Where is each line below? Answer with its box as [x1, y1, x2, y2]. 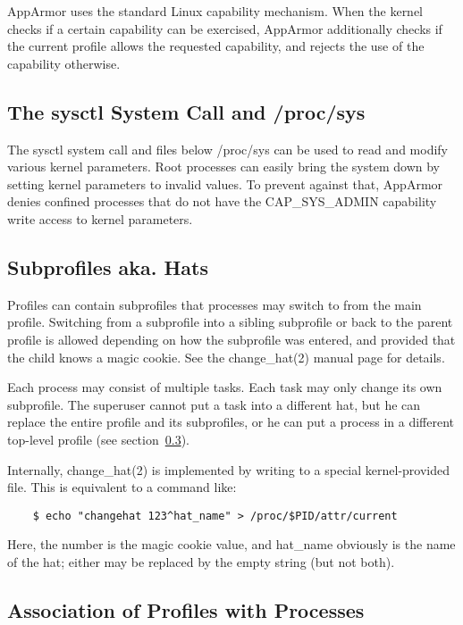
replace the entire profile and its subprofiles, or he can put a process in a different [7, 412, 454, 431]
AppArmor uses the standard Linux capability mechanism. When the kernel [7, 2, 424, 20]
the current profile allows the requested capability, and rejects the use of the [7, 37, 425, 55]
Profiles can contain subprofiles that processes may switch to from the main [7, 295, 422, 313]
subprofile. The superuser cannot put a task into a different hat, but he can [7, 395, 421, 413]
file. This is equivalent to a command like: [7, 478, 237, 496]
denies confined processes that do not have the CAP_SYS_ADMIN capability [7, 192, 437, 211]
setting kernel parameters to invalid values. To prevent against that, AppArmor [7, 174, 443, 193]
